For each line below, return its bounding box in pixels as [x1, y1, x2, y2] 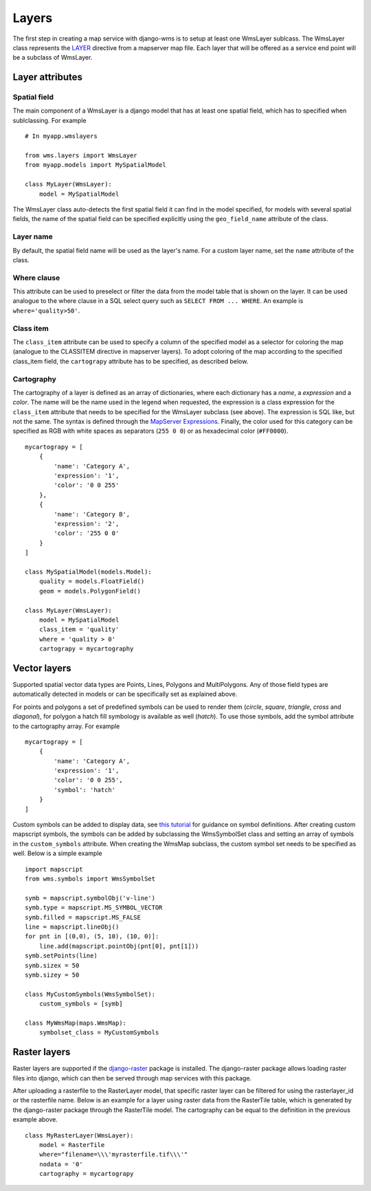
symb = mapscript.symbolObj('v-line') [25, 894, 156, 902]
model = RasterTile [38, 1141, 105, 1148]
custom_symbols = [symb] [38, 1000, 123, 1008]
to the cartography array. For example [12, 722, 120, 730]
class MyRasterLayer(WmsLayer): [25, 1131, 134, 1139]
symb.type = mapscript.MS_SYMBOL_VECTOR [25, 904, 163, 911]
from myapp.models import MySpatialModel [25, 161, 166, 169]
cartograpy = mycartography [38, 645, 134, 653]
